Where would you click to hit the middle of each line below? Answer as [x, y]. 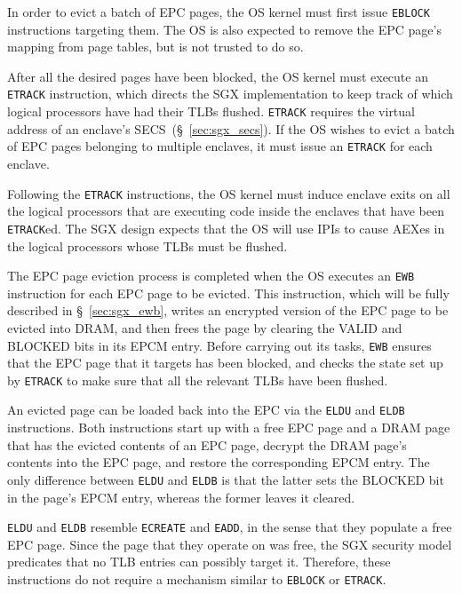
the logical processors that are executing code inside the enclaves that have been [226, 211]
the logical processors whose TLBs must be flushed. [147, 246]
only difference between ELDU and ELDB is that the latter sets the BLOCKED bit [226, 479]
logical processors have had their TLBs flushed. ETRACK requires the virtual [211, 111]
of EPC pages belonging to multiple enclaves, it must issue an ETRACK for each [220, 146]
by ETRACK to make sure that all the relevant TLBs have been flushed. [198, 380]
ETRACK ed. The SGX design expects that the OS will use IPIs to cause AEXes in [226, 228]
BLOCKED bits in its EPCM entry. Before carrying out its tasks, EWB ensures [219, 345]
